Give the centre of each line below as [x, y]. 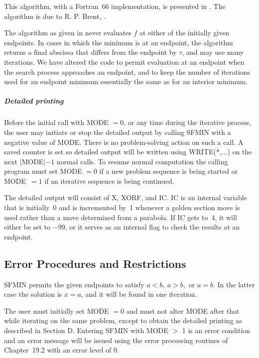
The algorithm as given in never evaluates [68, 33]
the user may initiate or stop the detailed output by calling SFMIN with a [118, 132]
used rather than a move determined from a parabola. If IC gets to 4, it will [121, 217]
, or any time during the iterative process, [187, 122]
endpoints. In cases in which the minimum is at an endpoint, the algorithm [119, 42]
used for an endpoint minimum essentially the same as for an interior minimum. [126, 81]
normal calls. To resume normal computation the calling [142, 161]
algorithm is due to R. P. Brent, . [55, 16]
